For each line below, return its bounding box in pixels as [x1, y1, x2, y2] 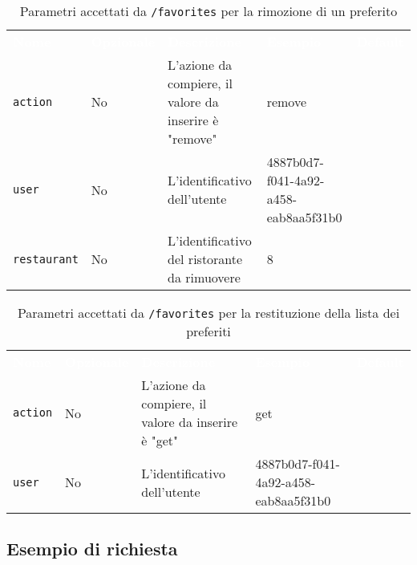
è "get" [141, 431, 179, 449]
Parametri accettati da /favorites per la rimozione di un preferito [19, 2, 398, 20]
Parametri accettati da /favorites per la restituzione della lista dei [17, 303, 400, 322]
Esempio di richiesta [6, 536, 178, 561]
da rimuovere [168, 268, 241, 287]
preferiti [186, 322, 231, 340]
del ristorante [168, 250, 243, 268]
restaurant [13, 252, 79, 266]
